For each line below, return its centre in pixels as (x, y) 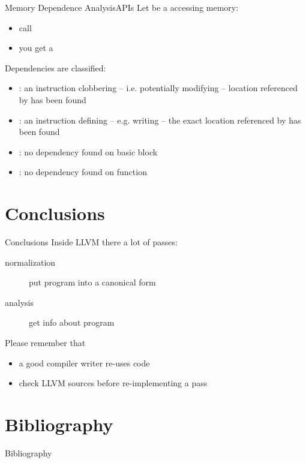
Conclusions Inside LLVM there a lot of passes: (91, 242)
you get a (36, 48)
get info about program (72, 322)
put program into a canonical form (92, 282)
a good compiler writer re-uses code (84, 363)
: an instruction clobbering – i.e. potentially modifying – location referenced (158, 88)
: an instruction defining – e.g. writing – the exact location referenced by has (160, 120)
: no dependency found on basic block (88, 151)
